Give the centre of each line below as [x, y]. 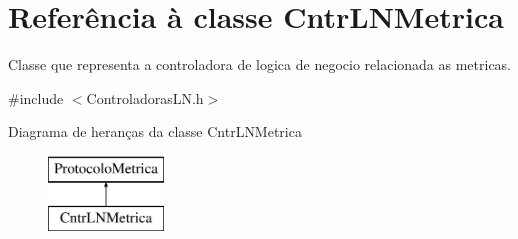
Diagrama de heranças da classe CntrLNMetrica [155, 131]
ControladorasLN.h [145, 97]
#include [36, 97]
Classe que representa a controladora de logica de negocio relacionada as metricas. [260, 64]
